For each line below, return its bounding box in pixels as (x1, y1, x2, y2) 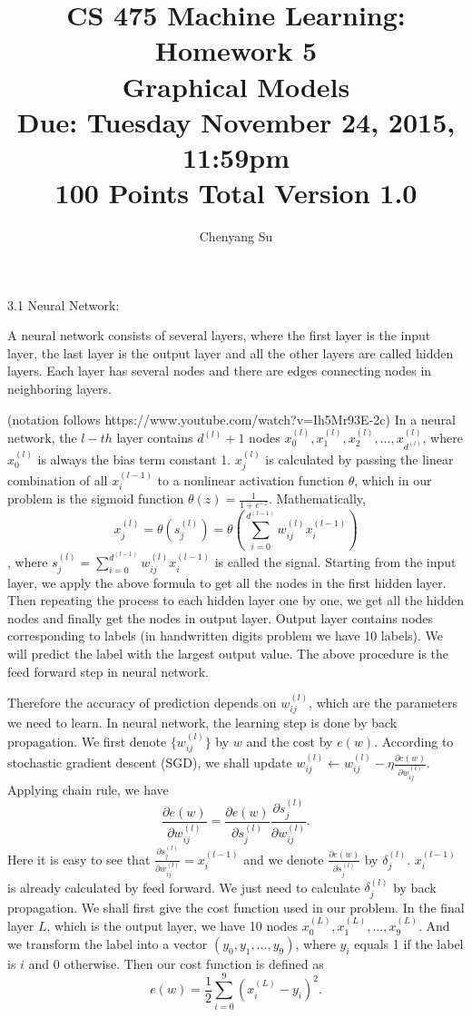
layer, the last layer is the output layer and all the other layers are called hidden (7, 343, 454, 362)
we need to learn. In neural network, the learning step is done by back (7, 713, 398, 732)
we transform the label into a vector (7, 934, 208, 953)
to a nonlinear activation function (157, 470, 345, 489)
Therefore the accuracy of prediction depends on (7, 692, 277, 711)
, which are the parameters (309, 692, 458, 711)
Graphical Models (122, 67, 350, 104)
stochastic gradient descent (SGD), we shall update (7, 753, 292, 772)
